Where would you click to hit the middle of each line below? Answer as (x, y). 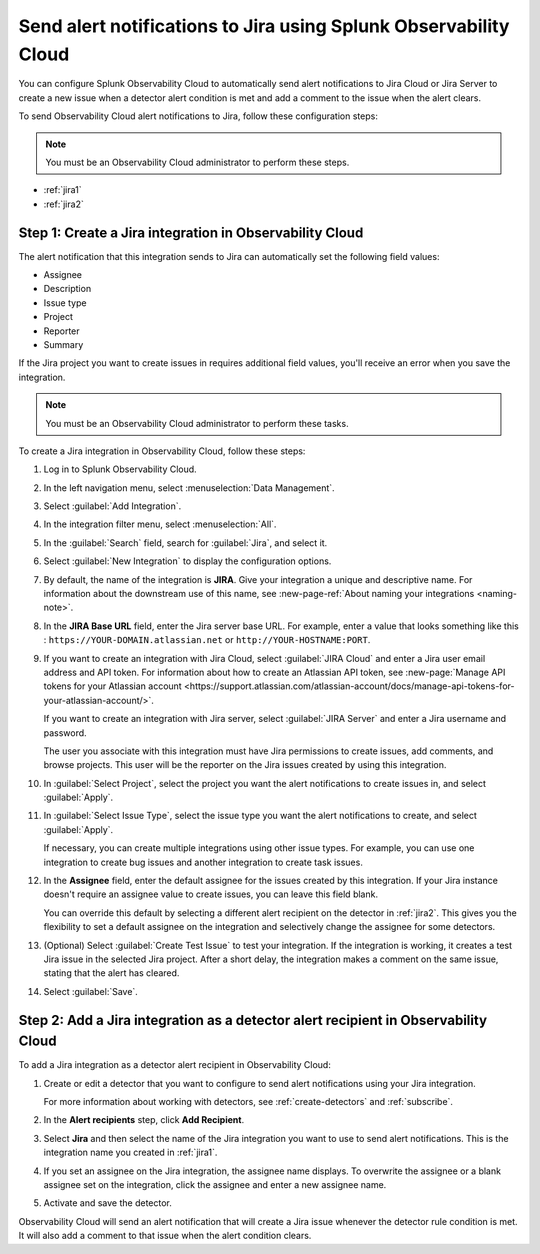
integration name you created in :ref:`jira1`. (130, 1152)
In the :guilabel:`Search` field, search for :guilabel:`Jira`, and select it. (185, 542)
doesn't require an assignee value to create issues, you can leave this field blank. (211, 894)
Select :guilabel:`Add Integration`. (112, 506)
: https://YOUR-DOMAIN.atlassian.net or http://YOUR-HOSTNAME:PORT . (207, 640)
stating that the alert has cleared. (111, 973)
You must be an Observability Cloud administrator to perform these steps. (197, 162)
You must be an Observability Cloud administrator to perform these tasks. (197, 423)
